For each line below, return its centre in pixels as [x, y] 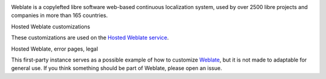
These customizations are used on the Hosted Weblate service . [90, 38]
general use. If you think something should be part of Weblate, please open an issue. [117, 68]
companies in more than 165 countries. [59, 16]
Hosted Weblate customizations [51, 27]
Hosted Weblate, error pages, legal [55, 49]
